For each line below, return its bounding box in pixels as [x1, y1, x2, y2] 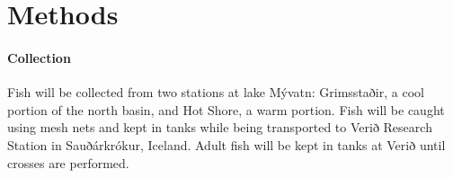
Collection [7, 48, 71, 67]
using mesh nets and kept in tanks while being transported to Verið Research [7, 118, 432, 137]
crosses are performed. [7, 153, 129, 172]
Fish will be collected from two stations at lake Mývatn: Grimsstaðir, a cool [7, 83, 424, 102]
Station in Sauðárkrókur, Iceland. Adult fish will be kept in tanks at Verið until [7, 135, 446, 154]
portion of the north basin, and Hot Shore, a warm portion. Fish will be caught [7, 100, 445, 119]
